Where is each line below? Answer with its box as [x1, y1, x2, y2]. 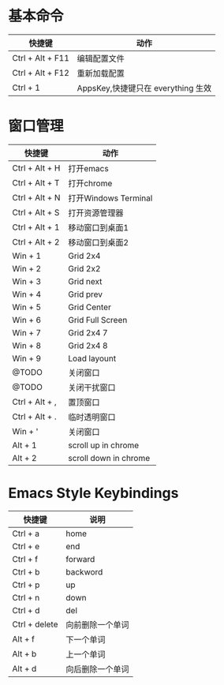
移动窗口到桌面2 [68, 237, 129, 248]
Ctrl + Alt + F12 [12, 67, 69, 78]
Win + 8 [12, 340, 42, 351]
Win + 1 [12, 250, 42, 261]
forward [65, 553, 95, 564]
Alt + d [12, 663, 37, 674]
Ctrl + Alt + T [12, 177, 60, 188]
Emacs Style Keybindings [8, 485, 179, 502]
